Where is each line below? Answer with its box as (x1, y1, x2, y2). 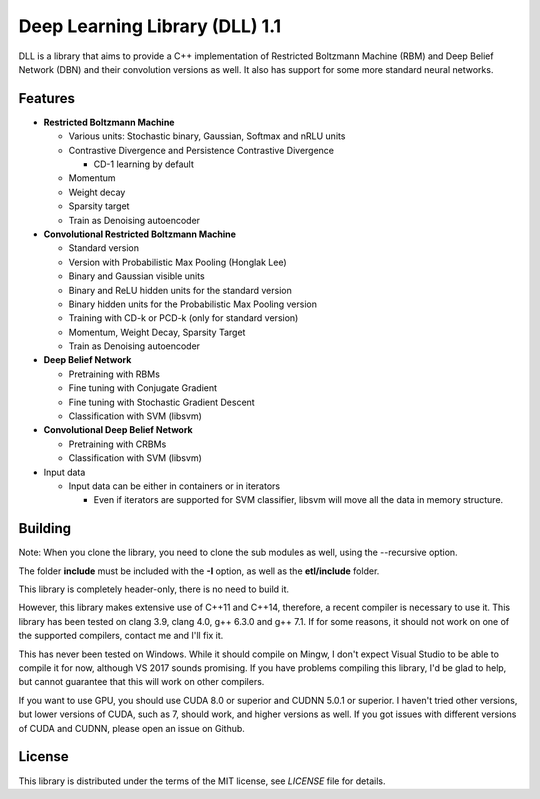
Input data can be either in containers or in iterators (68, 480, 280, 492)
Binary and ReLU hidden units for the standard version (68, 284, 292, 296)
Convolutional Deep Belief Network (43, 424, 194, 436)
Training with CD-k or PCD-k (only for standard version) (68, 312, 299, 324)
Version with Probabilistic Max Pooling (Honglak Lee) (68, 256, 287, 268)
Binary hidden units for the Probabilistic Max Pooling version (68, 298, 317, 310)
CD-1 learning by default (93, 158, 195, 170)
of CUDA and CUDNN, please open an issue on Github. (18, 722, 245, 734)
